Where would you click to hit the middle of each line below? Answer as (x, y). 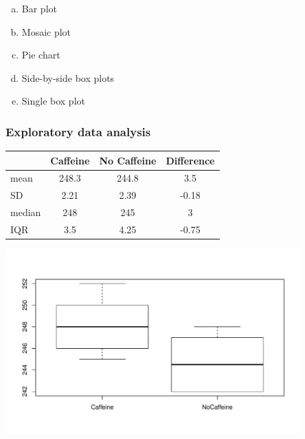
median (26, 212)
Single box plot (53, 101)
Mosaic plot (46, 31)
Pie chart (41, 55)
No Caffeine (128, 160)
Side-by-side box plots (68, 77)
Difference (190, 160)
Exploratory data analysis (78, 131)
